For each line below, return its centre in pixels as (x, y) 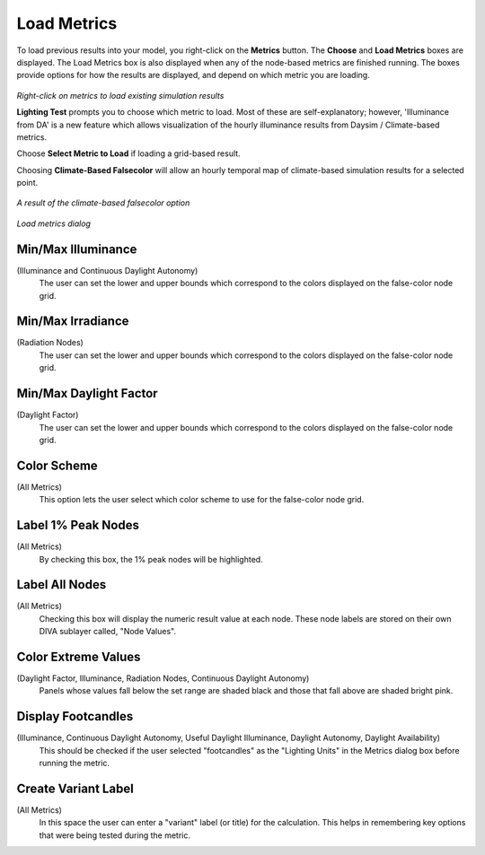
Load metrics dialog (54, 223)
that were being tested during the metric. (115, 835)
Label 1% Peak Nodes (78, 525)
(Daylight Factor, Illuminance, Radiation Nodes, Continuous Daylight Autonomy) (163, 678)
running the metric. (75, 763)
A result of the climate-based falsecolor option (103, 203)
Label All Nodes (62, 585)
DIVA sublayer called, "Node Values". (108, 632)
